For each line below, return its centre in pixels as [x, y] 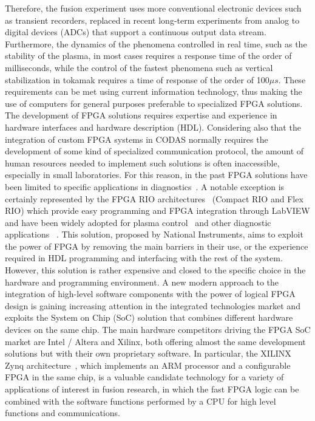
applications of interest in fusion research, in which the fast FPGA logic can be [152, 389]
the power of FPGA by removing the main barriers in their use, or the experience [157, 246]
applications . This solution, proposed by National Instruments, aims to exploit [154, 234]
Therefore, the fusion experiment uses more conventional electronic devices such [153, 8]
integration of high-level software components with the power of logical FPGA [150, 294]
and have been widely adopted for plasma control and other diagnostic [138, 222]
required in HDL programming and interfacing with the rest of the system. [144, 258]
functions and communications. [63, 413]
